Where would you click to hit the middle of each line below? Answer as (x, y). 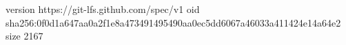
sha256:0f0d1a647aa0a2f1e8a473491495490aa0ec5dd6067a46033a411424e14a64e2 (173, 22)
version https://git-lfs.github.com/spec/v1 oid (103, 9)
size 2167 (24, 36)
